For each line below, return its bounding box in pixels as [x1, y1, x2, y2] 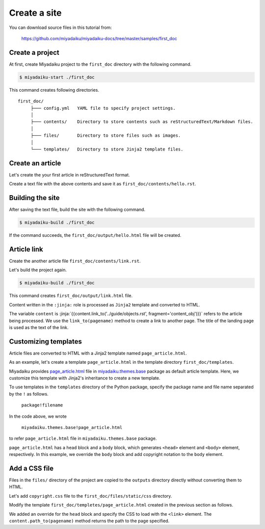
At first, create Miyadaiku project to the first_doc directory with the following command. [9, 61, 191, 67]
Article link [9, 245, 44, 253]
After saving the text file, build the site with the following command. [9, 206, 146, 213]
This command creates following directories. [9, 87, 99, 93]
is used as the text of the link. [9, 324, 69, 330]
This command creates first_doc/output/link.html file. [9, 293, 132, 299]
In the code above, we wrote [9, 413, 67, 419]
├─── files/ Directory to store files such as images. [30, 133, 181, 138]
